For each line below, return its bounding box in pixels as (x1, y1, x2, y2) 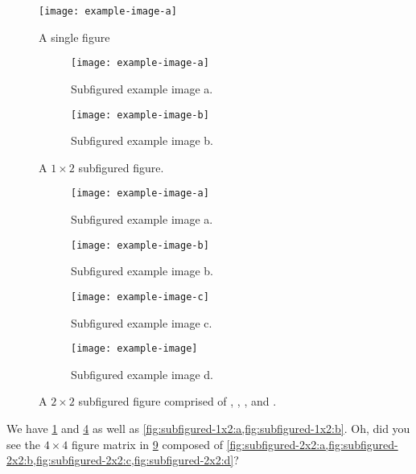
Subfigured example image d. (71, 365, 214, 382)
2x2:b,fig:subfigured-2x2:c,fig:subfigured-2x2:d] (6, 451, 234, 468)
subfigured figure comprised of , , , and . (78, 393, 277, 410)
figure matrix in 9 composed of (71, 435, 223, 452)
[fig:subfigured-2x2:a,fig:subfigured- (226, 435, 398, 452)
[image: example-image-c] (71, 291, 209, 303)
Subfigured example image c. (71, 314, 212, 331)
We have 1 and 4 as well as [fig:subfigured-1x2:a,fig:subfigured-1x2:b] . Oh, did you (6, 419, 410, 436)
